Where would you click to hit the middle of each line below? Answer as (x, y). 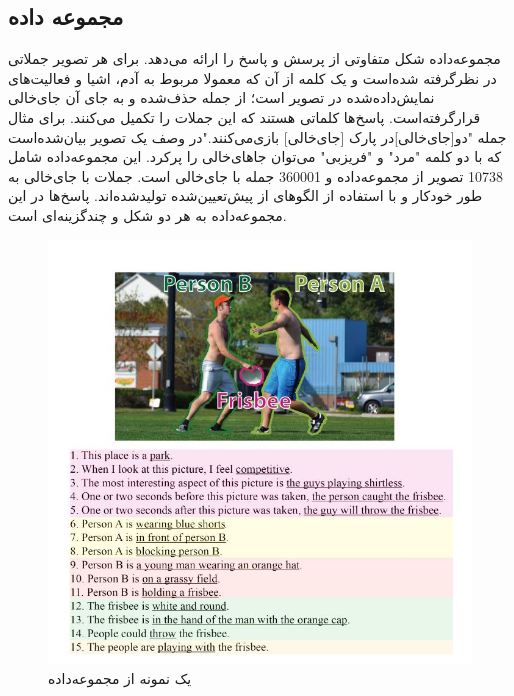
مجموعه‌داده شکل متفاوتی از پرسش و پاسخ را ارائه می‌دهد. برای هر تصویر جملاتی (254, 58)
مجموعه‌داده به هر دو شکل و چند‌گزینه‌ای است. (147, 214)
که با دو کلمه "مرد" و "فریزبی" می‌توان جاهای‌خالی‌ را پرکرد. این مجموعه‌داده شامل (255, 156)
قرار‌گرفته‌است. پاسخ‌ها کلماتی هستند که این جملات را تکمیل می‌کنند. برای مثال (244, 116)
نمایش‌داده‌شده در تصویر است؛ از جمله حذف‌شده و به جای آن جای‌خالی (221, 97)
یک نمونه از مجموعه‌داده (120, 677)
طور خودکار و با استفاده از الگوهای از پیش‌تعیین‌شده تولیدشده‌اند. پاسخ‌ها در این (245, 195)
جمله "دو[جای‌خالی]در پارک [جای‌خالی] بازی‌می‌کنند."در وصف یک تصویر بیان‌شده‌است (257, 136)
